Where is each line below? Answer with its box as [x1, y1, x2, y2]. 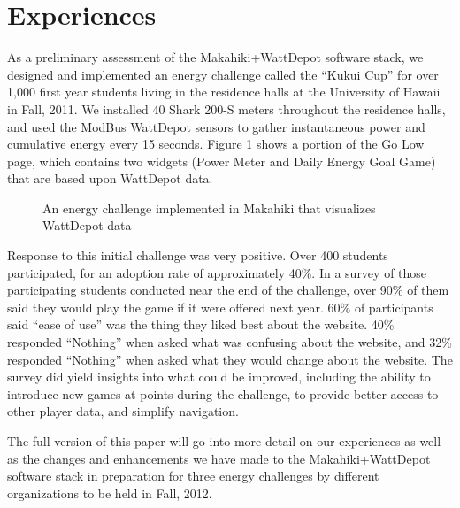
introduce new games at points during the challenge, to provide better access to [7, 384, 439, 403]
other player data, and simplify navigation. [7, 402, 239, 420]
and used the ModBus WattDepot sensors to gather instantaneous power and [7, 117, 425, 135]
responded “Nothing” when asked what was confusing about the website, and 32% [7, 333, 452, 351]
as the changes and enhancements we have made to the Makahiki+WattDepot [7, 449, 431, 467]
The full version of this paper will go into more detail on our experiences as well [7, 432, 441, 450]
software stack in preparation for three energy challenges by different [7, 466, 379, 485]
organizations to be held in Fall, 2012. [7, 483, 212, 502]
